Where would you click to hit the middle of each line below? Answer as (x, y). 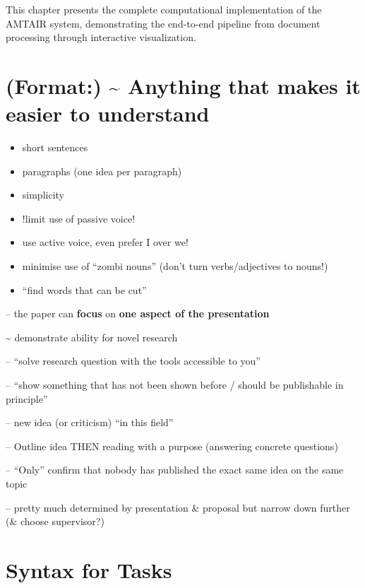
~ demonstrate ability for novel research (92, 337)
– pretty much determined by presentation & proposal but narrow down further (178, 507)
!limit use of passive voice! (79, 218)
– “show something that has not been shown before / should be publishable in (175, 385)
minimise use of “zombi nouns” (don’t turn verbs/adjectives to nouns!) (175, 266)
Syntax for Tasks (89, 569)
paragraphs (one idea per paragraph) (102, 171)
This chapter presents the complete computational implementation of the (164, 9)
